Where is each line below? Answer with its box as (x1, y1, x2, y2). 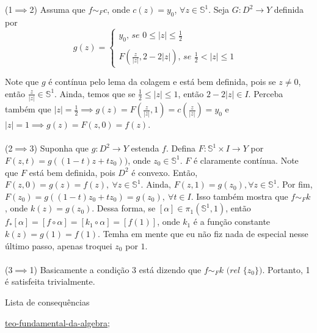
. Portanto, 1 (262, 263, 310, 276)
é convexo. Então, (131, 166, 198, 178)
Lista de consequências (5, 295, 90, 308)
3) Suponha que (29, 142, 89, 155)
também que (5, 103, 51, 115)
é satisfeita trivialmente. (5, 275, 95, 288)
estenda (131, 142, 159, 155)
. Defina (166, 142, 196, 155)
